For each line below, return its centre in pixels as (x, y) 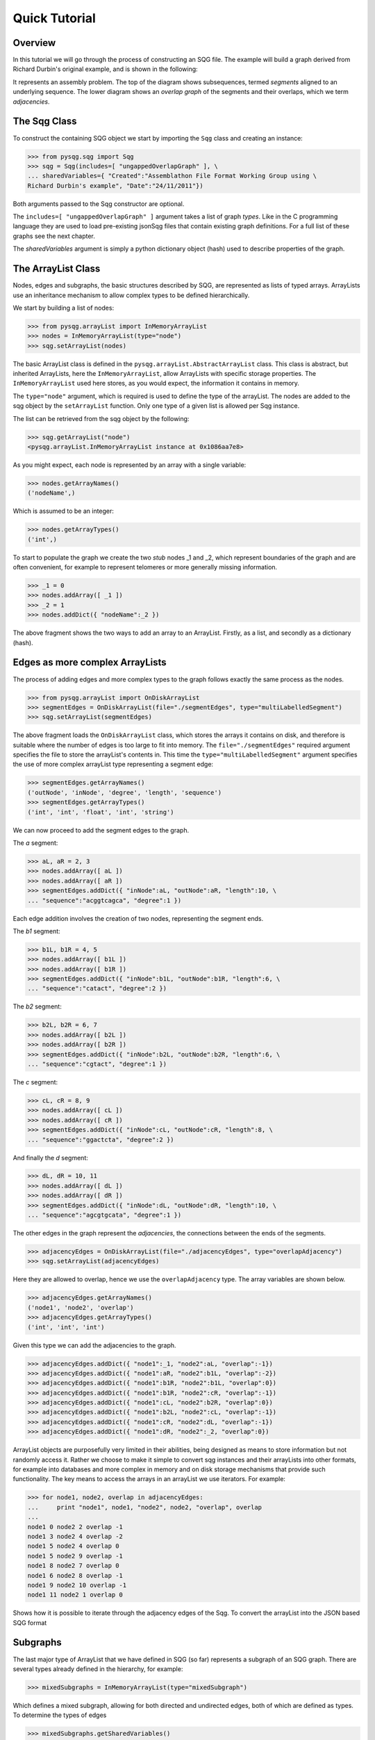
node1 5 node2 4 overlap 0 (73, 1546)
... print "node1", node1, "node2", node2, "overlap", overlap (145, 1507)
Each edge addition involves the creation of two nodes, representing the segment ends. (138, 918)
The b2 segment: (37, 1006)
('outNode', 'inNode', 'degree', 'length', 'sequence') (125, 792)
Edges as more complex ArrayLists (90, 662)
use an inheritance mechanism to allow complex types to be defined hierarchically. (131, 295)
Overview (34, 43)
